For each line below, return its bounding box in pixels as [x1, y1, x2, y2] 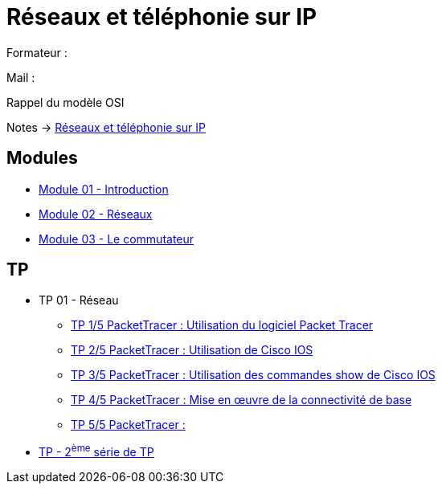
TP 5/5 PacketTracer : [71, 418, 186, 432]
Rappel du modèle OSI [6, 95, 125, 109]
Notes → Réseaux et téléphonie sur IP [6, 120, 206, 134]
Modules [6, 148, 78, 169]
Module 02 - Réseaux [39, 206, 153, 221]
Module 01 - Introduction [39, 182, 169, 196]
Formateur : [6, 45, 68, 59]
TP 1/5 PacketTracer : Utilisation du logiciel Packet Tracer [71, 318, 374, 333]
